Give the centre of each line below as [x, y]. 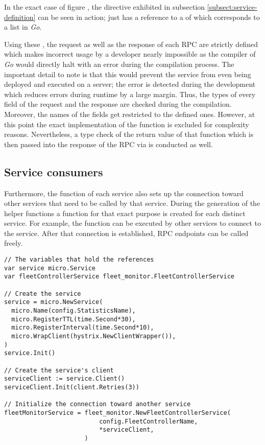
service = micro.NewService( [54, 302]
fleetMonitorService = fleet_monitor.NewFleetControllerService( [117, 413]
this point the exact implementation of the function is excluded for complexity [127, 124]
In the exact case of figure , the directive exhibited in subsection [105, 7]
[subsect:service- [232, 7]
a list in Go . [23, 27]
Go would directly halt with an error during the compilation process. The [119, 64]
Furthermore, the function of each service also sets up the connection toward [124, 193]
